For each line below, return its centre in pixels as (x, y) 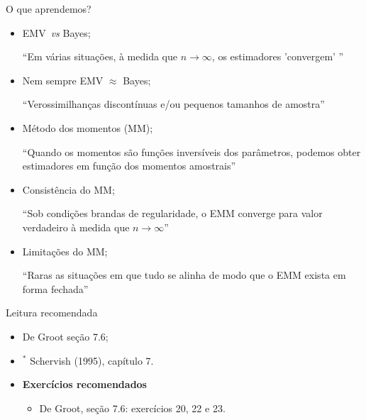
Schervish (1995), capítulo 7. (92, 360)
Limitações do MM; (65, 251)
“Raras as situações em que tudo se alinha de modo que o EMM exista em (184, 275)
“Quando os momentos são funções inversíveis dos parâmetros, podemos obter (192, 151)
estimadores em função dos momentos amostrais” (129, 166)
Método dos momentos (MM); (88, 127)
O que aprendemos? (49, 9)
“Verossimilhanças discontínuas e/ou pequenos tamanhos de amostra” (173, 104)
